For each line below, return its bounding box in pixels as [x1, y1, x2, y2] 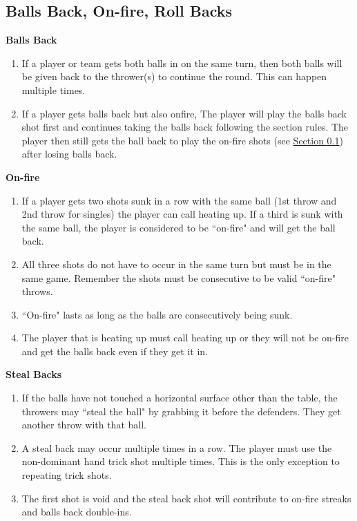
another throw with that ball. [21, 417, 146, 432]
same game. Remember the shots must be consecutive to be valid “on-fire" [21, 270, 336, 285]
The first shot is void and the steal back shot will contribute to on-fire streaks [21, 491, 351, 505]
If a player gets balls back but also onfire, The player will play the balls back [21, 106, 347, 120]
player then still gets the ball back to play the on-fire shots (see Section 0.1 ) [21, 133, 343, 147]
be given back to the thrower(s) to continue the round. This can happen [21, 69, 327, 84]
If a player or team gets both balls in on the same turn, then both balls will [21, 55, 342, 70]
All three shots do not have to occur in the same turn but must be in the [21, 256, 331, 271]
